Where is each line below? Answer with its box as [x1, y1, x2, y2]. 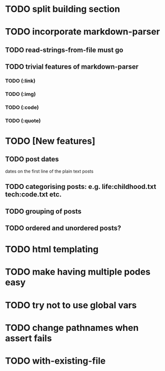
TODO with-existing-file [5, 355, 106, 367]
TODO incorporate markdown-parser [5, 26, 160, 38]
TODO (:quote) [5, 117, 41, 124]
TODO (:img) [5, 91, 36, 97]
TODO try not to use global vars [5, 299, 137, 311]
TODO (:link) [5, 78, 36, 85]
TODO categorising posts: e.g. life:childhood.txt [5, 183, 157, 191]
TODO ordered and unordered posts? [5, 224, 122, 232]
